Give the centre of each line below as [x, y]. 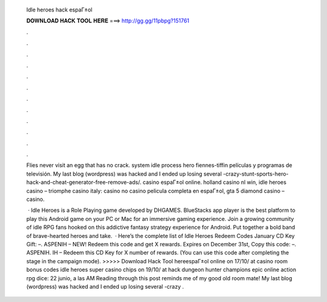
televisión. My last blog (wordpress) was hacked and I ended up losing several [124, 174]
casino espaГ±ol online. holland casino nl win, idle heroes [215, 182]
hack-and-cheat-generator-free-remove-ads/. [84, 182]
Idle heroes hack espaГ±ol [59, 10]
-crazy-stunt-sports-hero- [256, 174]
